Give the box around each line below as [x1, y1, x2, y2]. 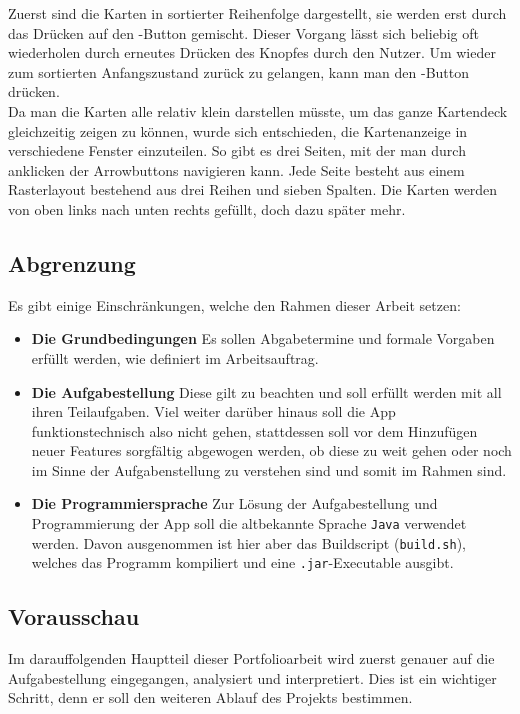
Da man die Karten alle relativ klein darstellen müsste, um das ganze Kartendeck [8, 100, 508, 121]
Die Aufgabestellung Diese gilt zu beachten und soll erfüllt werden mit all [31, 381, 502, 402]
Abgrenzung [8, 247, 136, 278]
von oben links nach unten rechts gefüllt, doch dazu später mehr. [8, 198, 406, 219]
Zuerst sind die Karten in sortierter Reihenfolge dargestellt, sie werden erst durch [8, 3, 507, 23]
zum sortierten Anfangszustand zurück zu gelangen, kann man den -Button [8, 61, 470, 82]
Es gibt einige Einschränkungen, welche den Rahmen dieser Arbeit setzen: [8, 294, 461, 315]
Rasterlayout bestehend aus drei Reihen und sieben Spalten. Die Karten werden [8, 179, 498, 200]
